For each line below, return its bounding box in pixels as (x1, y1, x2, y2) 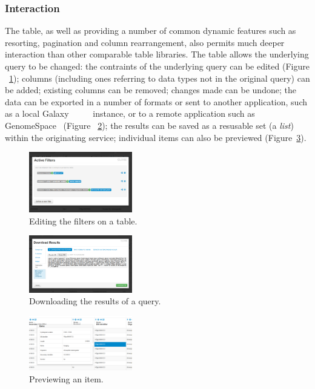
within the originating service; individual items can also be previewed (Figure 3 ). (5, 131, 307, 143)
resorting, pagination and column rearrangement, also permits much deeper (5, 36, 285, 48)
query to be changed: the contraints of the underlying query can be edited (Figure (5, 60, 310, 72)
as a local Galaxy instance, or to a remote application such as (5, 107, 255, 120)
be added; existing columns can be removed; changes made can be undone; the (5, 83, 296, 96)
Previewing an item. (29, 372, 104, 385)
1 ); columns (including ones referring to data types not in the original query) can (9, 71, 310, 84)
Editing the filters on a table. (29, 214, 138, 227)
